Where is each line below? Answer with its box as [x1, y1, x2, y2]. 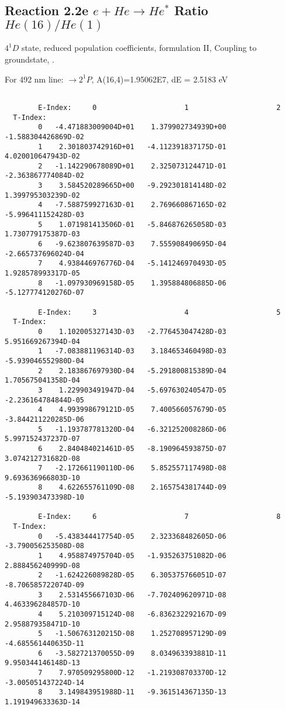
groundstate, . [5, 53, 54, 66]
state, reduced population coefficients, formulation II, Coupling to [21, 42, 257, 54]
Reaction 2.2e [5, 1, 89, 19]
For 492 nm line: [5, 73, 64, 85]
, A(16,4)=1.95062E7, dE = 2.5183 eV [91, 73, 228, 85]
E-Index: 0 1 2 [38, 103, 281, 112]
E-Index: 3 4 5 [38, 308, 281, 316]
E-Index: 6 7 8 [38, 512, 281, 521]
